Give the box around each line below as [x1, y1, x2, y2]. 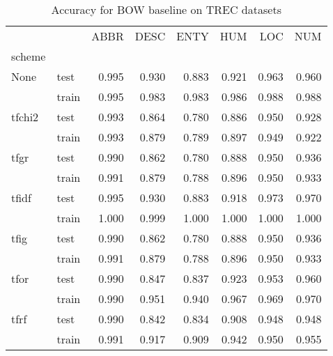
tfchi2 [11, 109, 39, 125]
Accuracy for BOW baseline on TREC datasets [51, 1, 281, 17]
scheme [11, 48, 46, 64]
